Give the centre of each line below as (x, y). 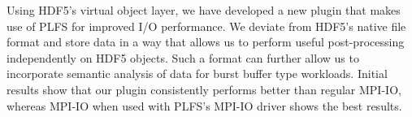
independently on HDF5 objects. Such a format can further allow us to (183, 57)
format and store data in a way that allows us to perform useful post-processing (206, 42)
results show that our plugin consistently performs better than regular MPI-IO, (204, 89)
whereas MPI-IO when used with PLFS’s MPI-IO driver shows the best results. (204, 105)
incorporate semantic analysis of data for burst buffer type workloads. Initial (197, 74)
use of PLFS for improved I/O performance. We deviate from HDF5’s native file (206, 26)
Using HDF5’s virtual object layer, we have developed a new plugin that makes (204, 10)
